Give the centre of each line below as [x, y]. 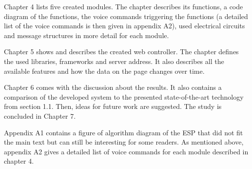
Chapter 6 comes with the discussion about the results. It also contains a [113, 87]
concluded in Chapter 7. [40, 116]
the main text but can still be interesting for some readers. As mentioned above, [124, 142]
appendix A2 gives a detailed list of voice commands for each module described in [126, 151]
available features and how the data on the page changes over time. [104, 71]
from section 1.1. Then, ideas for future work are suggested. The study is [113, 106]
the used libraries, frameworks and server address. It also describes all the [114, 61]
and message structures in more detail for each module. [87, 35]
